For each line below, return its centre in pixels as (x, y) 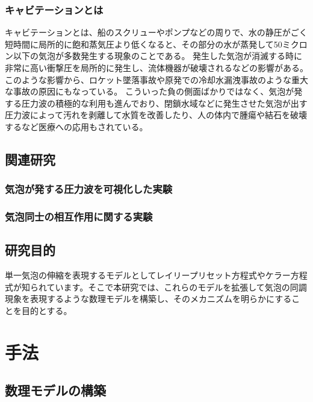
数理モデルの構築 (55, 390)
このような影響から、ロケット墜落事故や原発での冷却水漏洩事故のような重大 (156, 79)
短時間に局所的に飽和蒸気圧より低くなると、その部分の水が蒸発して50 (144, 44)
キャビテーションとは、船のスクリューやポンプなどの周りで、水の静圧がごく (156, 32)
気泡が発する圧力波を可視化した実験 (89, 189)
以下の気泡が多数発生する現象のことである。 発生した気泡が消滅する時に (158, 56)
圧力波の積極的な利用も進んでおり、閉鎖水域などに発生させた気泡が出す (164, 103)
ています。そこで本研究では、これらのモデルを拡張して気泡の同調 (177, 287)
